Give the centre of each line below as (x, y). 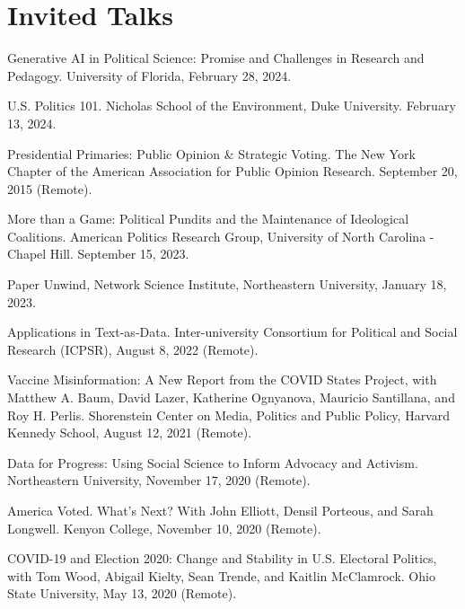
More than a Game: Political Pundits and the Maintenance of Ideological (208, 219)
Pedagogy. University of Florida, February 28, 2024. (149, 75)
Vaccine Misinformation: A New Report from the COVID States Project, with (222, 380)
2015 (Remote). (50, 188)
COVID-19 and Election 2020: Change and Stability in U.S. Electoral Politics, (222, 558)
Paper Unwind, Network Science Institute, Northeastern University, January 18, (227, 284)
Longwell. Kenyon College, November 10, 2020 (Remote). (164, 528)
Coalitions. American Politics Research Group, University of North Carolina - (221, 236)
